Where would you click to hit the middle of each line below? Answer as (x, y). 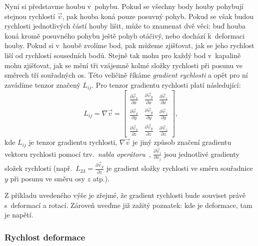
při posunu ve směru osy (47, 178)
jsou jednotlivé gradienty (202, 154)
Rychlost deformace (45, 237)
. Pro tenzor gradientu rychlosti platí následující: (166, 84)
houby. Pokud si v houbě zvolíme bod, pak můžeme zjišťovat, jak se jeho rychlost (129, 45)
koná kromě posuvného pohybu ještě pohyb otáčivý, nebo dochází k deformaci (125, 35)
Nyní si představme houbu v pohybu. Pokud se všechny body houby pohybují (124, 6)
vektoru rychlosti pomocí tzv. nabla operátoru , (78, 154)
